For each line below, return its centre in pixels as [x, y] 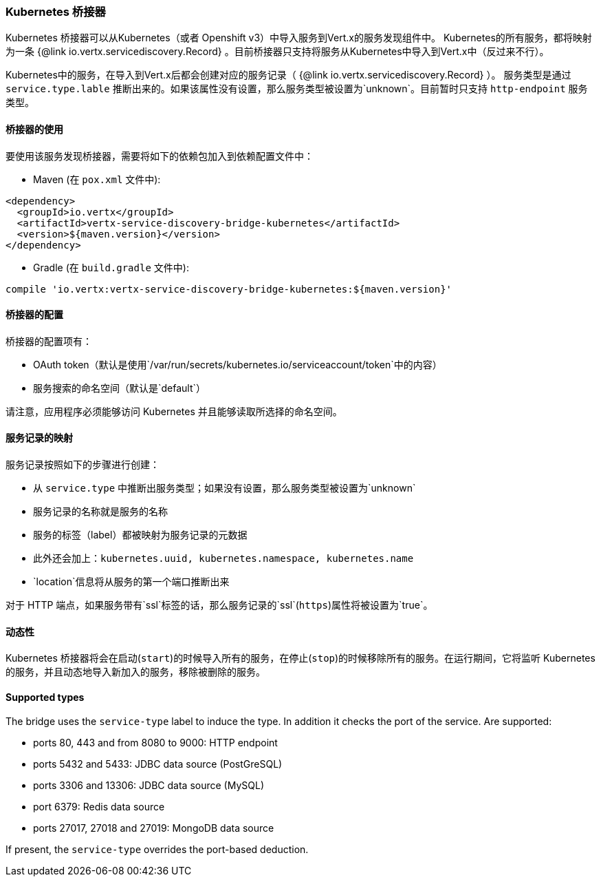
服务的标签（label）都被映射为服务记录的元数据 [140, 535]
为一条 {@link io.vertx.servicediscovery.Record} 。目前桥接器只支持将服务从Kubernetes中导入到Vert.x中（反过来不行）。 [277, 52]
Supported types [45, 697]
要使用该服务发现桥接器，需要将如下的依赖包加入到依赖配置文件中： [160, 156]
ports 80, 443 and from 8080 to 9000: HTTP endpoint [155, 743]
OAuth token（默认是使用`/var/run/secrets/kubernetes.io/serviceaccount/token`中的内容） [238, 364]
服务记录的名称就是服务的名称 [100, 512]
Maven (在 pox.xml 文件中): [97, 179]
